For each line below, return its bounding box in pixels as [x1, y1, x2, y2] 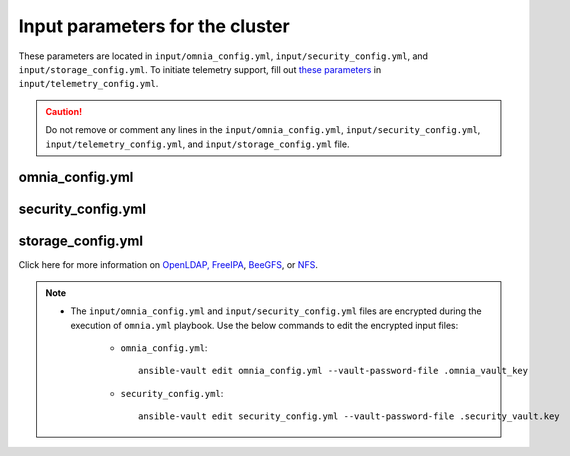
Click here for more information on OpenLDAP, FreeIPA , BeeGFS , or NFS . [18, 259, 319, 271]
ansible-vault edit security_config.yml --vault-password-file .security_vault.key [138, 411, 560, 422]
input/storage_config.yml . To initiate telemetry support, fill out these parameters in [18, 63, 382, 75]
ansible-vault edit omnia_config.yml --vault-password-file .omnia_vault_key [138, 365, 529, 377]
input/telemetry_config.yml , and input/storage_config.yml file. [45, 138, 350, 150]
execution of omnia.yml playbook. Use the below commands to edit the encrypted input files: [70, 319, 459, 331]
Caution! [45, 105, 83, 117]
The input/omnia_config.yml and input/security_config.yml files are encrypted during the [70, 305, 482, 317]
